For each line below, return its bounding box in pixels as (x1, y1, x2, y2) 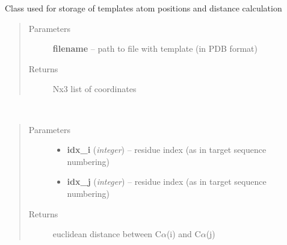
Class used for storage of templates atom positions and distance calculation (5, 2, 282, 14)
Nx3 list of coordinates (52, 82, 137, 95)
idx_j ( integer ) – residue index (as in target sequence (67, 175, 267, 188)
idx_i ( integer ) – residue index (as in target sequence (67, 143, 267, 156)
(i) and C (166, 228, 201, 240)
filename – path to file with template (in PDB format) (52, 42, 258, 55)
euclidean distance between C (52, 228, 161, 240)
